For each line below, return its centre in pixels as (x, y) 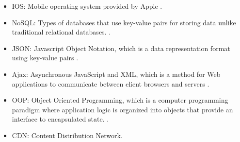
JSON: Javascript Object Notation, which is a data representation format (121, 48)
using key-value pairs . (45, 58)
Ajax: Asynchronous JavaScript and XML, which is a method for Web (116, 74)
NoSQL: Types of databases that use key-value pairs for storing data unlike (124, 22)
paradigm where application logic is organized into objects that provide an (122, 109)
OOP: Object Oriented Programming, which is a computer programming (120, 100)
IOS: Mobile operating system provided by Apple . (87, 6)
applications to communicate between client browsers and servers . (111, 83)
